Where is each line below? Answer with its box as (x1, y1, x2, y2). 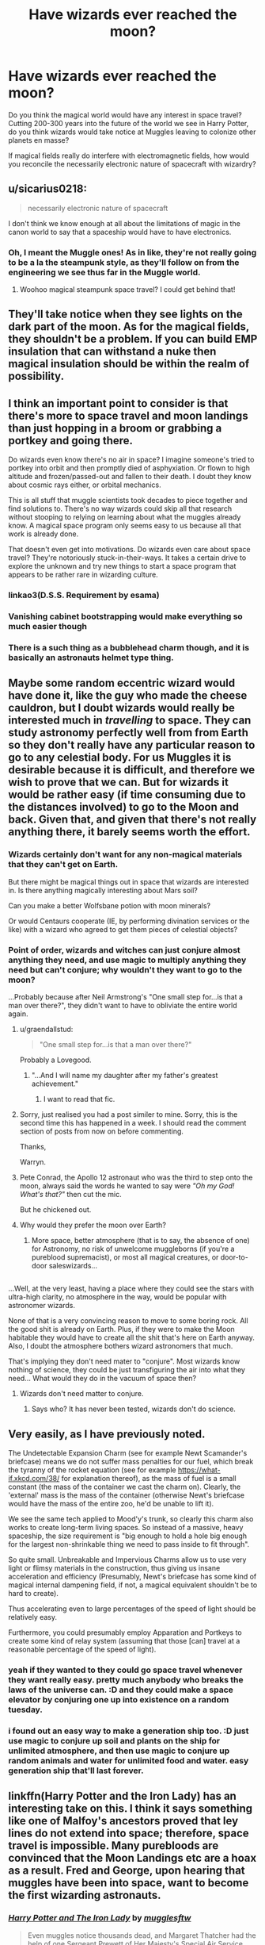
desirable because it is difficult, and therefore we (8, 763, 256, 777)
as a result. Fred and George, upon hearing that (8, 1864, 245, 1878)
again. (8, 1009, 29, 1019)
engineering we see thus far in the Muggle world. (8, 267, 201, 278)
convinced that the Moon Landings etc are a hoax (8, 1851, 257, 1865)
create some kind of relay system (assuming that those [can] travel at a (8, 1636, 240, 1646)
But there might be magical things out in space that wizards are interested (8, 877, 249, 886)
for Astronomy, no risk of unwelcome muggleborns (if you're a (31, 1244, 235, 1253)
